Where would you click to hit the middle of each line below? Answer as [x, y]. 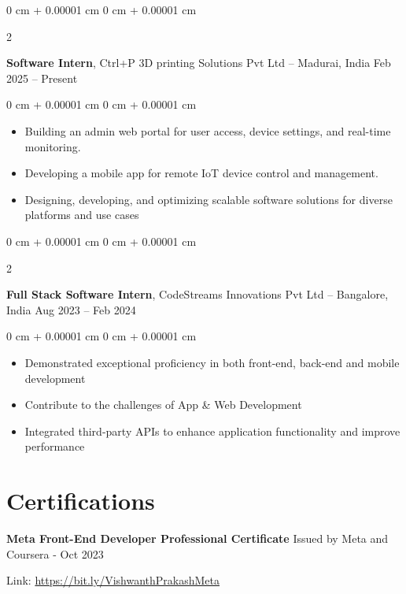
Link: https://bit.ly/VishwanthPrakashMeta [113, 580]
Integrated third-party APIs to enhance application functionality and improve [212, 431]
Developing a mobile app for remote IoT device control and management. [201, 173]
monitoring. [53, 146]
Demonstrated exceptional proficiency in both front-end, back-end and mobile [212, 362]
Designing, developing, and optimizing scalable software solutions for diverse [209, 199]
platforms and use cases [82, 215]
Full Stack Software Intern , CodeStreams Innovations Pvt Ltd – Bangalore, [197, 294]
